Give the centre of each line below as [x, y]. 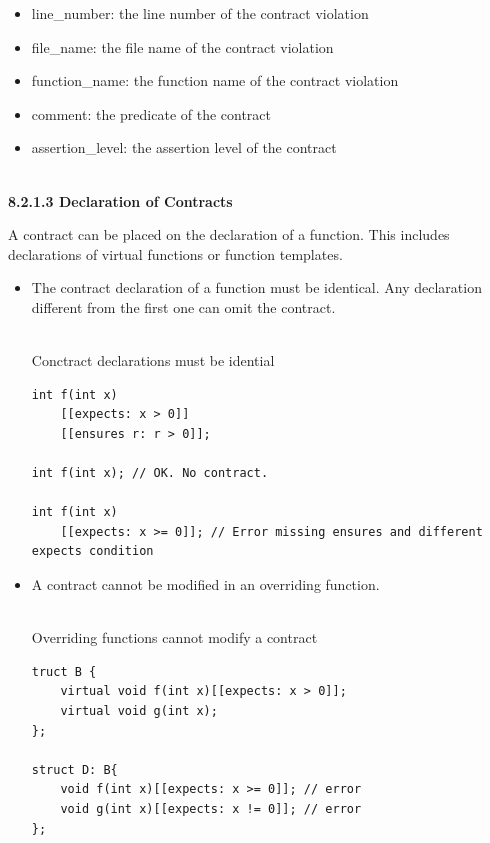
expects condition [92, 551]
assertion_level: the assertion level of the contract [184, 147]
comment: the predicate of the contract [151, 113]
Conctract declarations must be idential [153, 360]
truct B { [64, 671]
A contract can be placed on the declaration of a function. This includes [229, 234]
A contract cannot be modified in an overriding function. [205, 584]
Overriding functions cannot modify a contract [174, 637]
